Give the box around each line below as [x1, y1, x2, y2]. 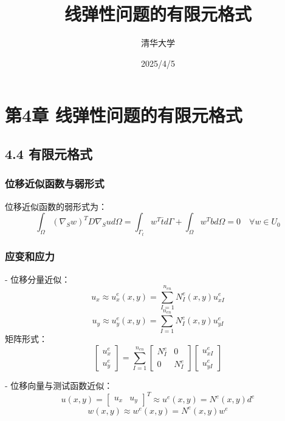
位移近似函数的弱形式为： [5, 200, 107, 212]
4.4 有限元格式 [5, 144, 92, 163]
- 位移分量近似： [5, 272, 70, 285]
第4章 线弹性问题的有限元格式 [5, 103, 242, 127]
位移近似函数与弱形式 [5, 176, 105, 191]
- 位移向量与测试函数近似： [5, 379, 113, 391]
